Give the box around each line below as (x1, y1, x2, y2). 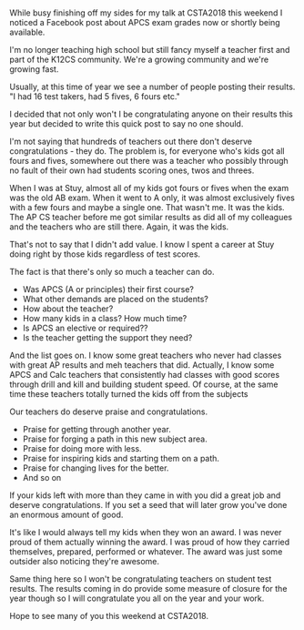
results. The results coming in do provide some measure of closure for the (9, 584, 288, 594)
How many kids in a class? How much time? (22, 313, 187, 324)
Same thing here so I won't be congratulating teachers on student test (9, 574, 272, 584)
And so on (22, 472, 62, 483)
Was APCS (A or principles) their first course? (22, 284, 194, 295)
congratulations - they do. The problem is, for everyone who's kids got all (9, 146, 285, 157)
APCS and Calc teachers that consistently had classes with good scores (9, 370, 280, 381)
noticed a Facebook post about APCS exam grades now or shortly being (9, 17, 280, 28)
